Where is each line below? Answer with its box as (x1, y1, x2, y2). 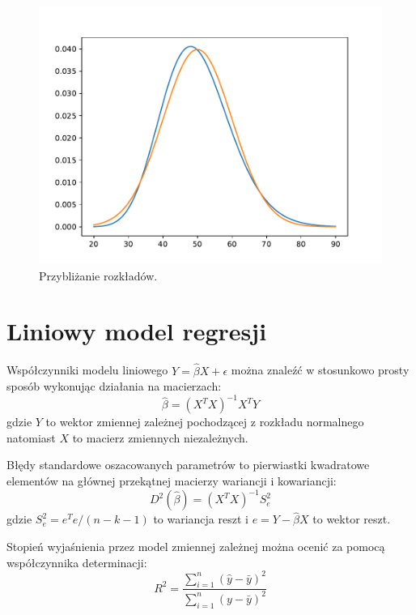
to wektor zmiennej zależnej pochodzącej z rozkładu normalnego (45, 413, 364, 430)
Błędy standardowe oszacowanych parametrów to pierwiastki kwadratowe (6, 456, 370, 473)
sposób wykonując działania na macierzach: (6, 378, 222, 395)
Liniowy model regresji (6, 314, 267, 348)
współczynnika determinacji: (6, 553, 147, 570)
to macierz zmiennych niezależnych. (72, 429, 248, 446)
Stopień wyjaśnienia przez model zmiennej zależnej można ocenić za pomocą (6, 537, 385, 554)
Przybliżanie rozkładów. (39, 267, 158, 284)
